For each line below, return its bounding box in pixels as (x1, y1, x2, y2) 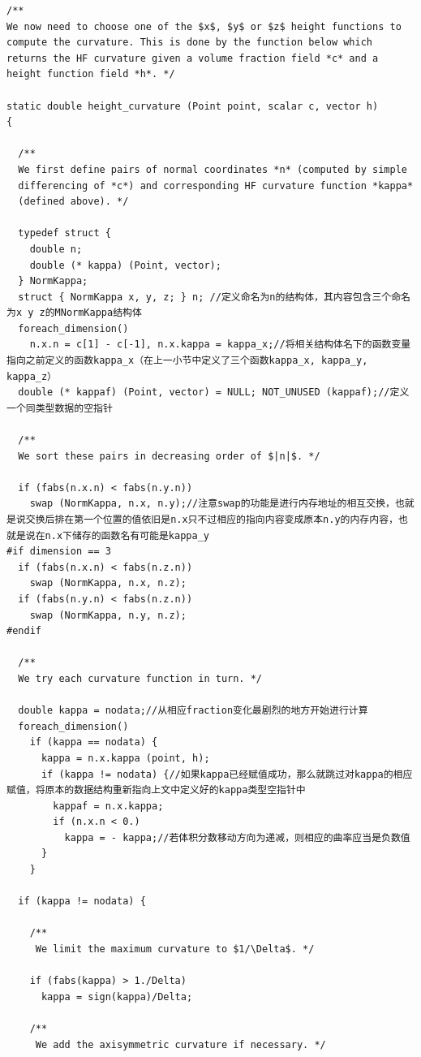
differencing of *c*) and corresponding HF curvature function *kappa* (18, 179, 414, 192)
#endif (6, 625, 41, 637)
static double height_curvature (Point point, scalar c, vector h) (6, 100, 379, 112)
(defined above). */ (18, 196, 129, 208)
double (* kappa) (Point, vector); (29, 259, 221, 271)
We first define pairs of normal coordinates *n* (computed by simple (18, 163, 407, 175)
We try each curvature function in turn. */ (18, 672, 262, 684)
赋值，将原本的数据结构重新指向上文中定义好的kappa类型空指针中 (6, 784, 306, 796)
